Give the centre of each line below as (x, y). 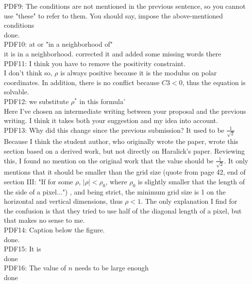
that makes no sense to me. (44, 220)
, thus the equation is (214, 82)
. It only (236, 160)
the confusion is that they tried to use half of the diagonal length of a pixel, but (123, 210)
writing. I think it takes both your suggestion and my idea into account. (111, 120)
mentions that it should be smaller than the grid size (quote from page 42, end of (125, 172)
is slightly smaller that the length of (192, 181)
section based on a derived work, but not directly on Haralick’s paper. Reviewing (125, 151)
